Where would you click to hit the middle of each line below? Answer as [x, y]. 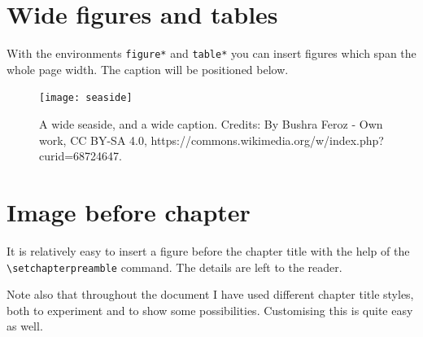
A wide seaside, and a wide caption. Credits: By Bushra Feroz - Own [211, 124]
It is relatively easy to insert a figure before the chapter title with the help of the [208, 250]
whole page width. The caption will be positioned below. [148, 69]
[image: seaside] [86, 98]
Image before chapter [129, 212]
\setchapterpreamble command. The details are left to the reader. [174, 267]
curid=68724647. [81, 156]
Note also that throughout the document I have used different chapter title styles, [210, 294]
